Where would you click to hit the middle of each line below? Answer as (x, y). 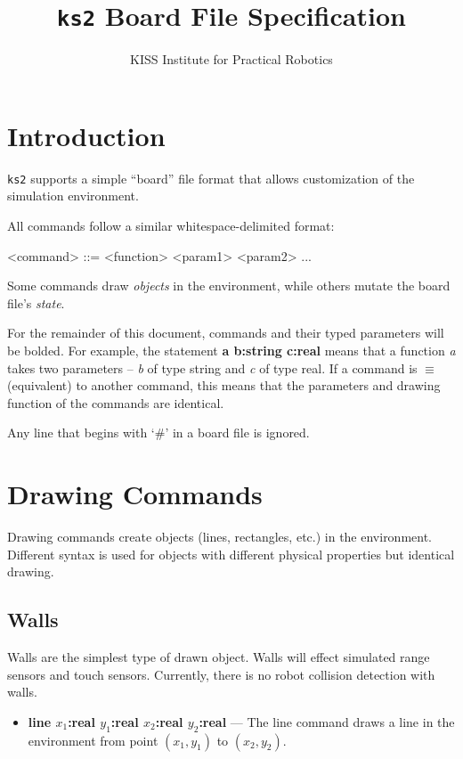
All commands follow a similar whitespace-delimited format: (171, 226)
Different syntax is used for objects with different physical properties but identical (231, 554)
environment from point (93, 740)
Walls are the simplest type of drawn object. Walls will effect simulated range (219, 657)
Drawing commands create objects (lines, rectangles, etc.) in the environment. (220, 537)
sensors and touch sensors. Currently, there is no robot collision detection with (221, 674)
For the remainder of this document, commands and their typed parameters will (226, 333)
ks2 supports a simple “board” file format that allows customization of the (211, 178)
